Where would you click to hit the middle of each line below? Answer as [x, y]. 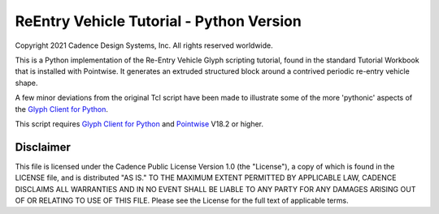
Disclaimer [43, 147]
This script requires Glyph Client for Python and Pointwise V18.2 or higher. [139, 124]
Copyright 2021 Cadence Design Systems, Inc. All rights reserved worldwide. [144, 45]
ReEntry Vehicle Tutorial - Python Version [159, 21]
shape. [26, 83]
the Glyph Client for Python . [62, 109]
